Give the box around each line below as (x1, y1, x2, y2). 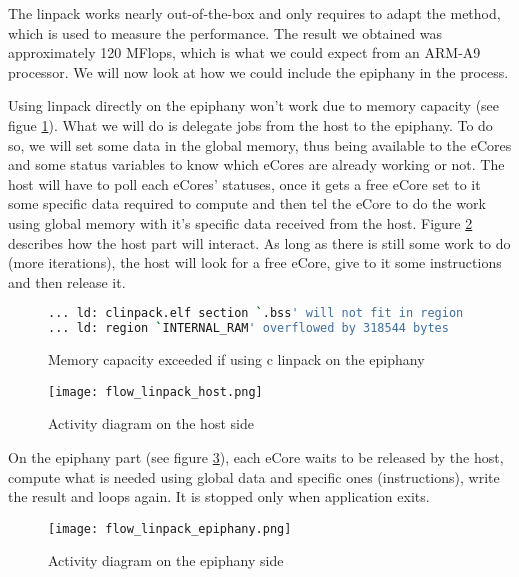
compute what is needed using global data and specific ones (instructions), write (8, 466, 500, 487)
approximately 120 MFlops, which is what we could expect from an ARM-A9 (8, 42, 481, 63)
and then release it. (8, 271, 126, 292)
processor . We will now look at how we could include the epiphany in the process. (8, 61, 509, 82)
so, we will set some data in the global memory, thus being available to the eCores (8, 134, 512, 155)
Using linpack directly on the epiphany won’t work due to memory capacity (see (8, 95, 500, 116)
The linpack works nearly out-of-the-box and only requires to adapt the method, (8, 3, 501, 23)
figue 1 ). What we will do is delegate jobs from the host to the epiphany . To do (8, 114, 493, 135)
